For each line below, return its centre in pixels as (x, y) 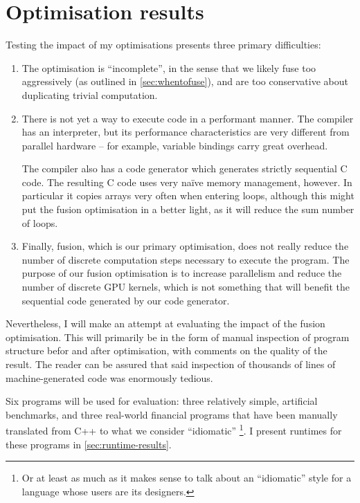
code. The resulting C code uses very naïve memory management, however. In (187, 182)
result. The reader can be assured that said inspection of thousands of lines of (171, 364)
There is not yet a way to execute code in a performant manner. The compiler (188, 118)
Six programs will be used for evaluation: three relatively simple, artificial (162, 401)
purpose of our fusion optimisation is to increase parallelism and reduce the (182, 273)
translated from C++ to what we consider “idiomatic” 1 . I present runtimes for (174, 430)
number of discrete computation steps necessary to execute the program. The (186, 259)
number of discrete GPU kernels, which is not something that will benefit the (186, 287)
